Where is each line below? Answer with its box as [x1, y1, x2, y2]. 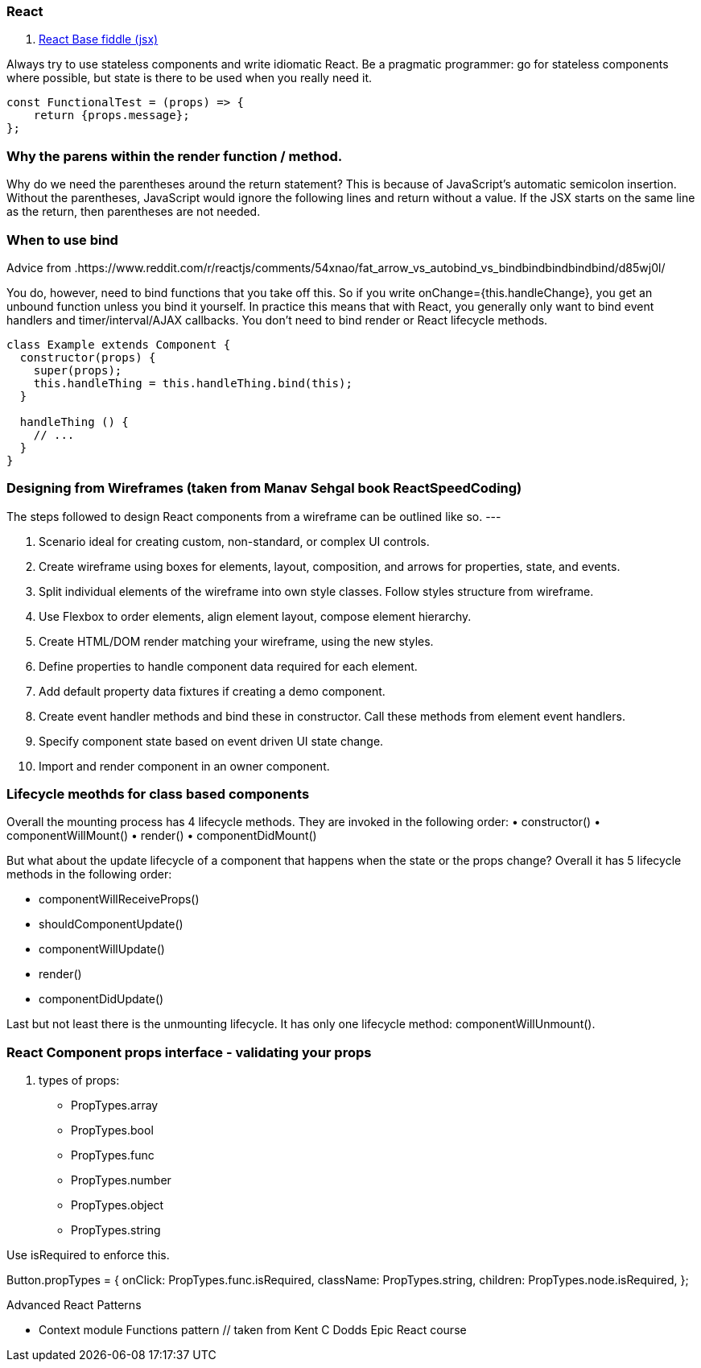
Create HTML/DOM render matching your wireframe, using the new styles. [39, 634, 434, 648]
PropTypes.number [71, 1173, 171, 1188]
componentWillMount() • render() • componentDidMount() [6, 829, 317, 843]
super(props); [33, 363, 122, 377]
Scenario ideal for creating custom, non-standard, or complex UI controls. [39, 534, 430, 548]
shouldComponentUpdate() [39, 917, 183, 932]
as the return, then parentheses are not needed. [6, 205, 261, 219]
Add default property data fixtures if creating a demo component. [39, 684, 386, 698]
